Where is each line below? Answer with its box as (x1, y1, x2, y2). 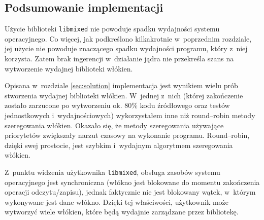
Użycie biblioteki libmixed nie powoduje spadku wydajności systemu (5, 23, 220, 34)
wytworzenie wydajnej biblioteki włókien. (5, 63, 133, 74)
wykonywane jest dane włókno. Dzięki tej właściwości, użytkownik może (5, 196, 229, 207)
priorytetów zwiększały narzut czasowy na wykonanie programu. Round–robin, (5, 130, 250, 140)
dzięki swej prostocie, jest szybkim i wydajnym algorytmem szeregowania (5, 139, 233, 150)
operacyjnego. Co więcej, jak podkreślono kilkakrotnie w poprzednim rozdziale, (5, 33, 252, 44)
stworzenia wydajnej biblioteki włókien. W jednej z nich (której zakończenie (5, 90, 243, 100)
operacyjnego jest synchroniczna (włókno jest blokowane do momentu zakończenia (5, 176, 260, 187)
